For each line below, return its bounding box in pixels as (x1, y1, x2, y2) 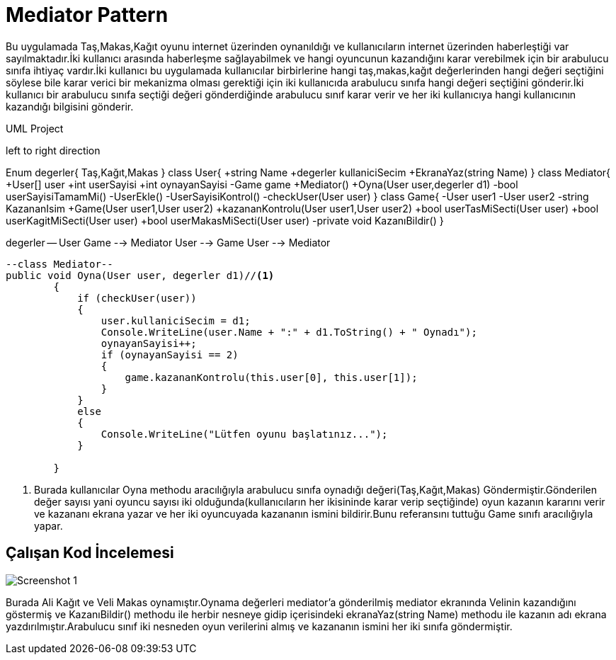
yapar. (34, 519, 63, 532)
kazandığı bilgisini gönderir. (6, 100, 134, 113)
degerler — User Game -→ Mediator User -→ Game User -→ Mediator (6, 236, 331, 249)
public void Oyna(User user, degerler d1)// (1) (6, 269, 275, 281)
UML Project (6, 122, 64, 135)
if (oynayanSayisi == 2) (101, 348, 239, 360)
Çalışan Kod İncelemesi (6, 544, 174, 562)
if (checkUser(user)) (77, 292, 197, 304)
